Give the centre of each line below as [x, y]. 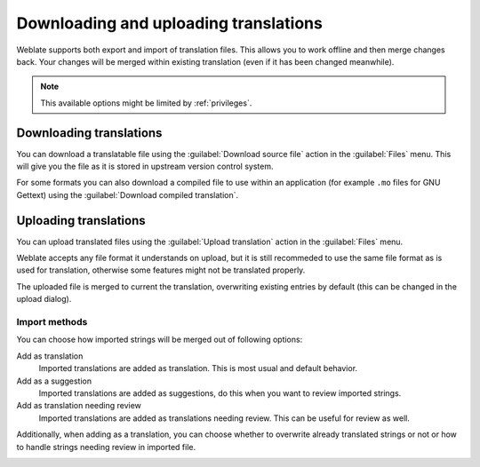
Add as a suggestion [54, 381]
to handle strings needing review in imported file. [106, 447]
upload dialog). [44, 299]
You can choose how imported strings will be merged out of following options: [160, 340]
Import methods [52, 322]
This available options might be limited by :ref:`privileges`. [146, 103]
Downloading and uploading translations [170, 23]
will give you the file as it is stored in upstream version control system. [145, 166]
